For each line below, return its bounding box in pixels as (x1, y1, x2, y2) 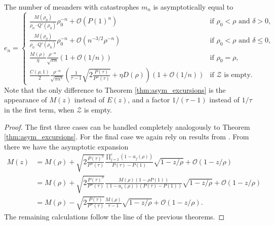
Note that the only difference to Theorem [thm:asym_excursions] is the (4, 84, 226, 95)
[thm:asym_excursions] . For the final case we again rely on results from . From (4, 131, 249, 142)
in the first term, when (4, 104, 74, 115)
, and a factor (128, 94, 170, 105)
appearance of (4, 94, 47, 105)
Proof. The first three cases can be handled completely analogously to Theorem (4, 121, 250, 132)
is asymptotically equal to (153, 2, 233, 12)
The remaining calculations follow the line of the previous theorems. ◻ (4, 211, 225, 221)
